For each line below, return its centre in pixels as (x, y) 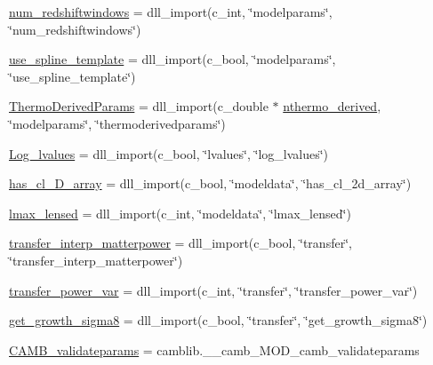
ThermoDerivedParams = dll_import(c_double (139, 106)
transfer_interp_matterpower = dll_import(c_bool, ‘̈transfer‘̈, (180, 243)
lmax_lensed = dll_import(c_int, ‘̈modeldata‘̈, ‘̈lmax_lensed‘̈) (180, 213)
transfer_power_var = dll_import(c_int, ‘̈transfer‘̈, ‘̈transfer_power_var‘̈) (213, 290)
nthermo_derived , (332, 106)
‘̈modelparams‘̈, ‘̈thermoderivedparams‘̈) (117, 123)
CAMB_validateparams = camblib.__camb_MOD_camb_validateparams (214, 349)
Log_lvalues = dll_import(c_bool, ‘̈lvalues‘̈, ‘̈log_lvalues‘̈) (169, 153)
